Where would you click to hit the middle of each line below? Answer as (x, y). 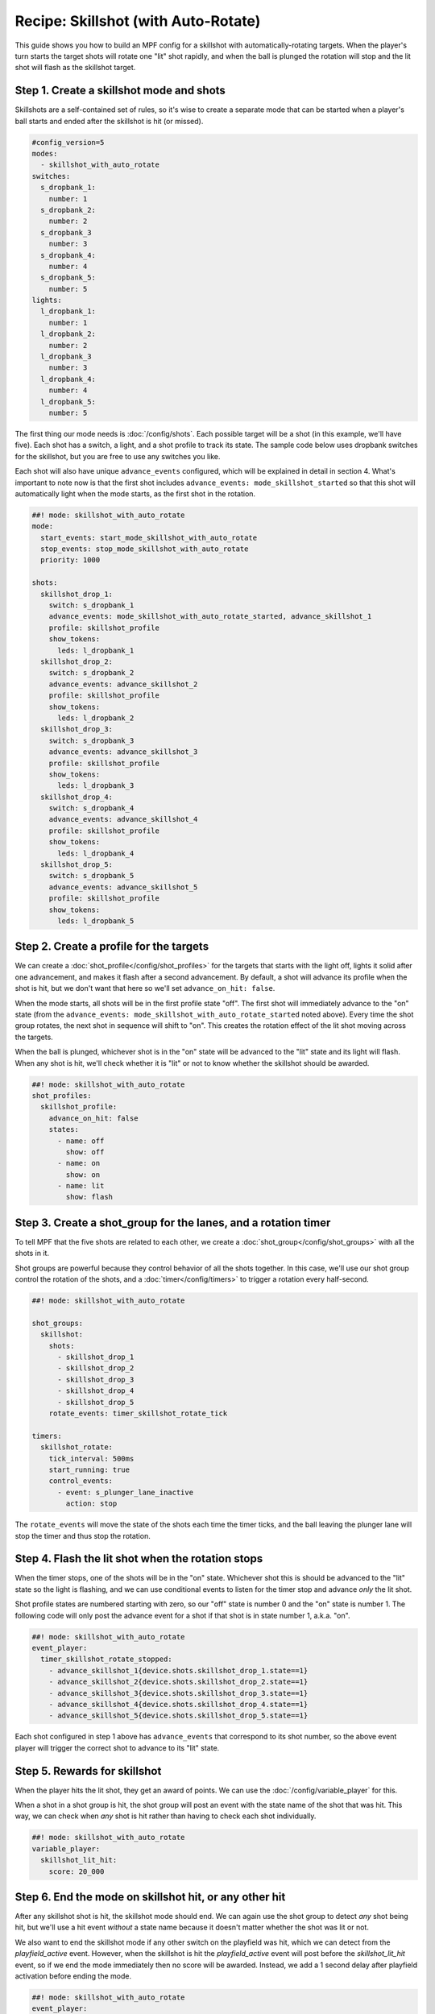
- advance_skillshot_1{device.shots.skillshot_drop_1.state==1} (178, 1670)
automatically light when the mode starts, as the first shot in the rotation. (135, 493)
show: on (83, 1175)
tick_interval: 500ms (91, 1459)
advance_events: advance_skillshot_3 (123, 752)
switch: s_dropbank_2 (91, 673)
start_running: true (89, 1470)
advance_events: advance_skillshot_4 (123, 819)
